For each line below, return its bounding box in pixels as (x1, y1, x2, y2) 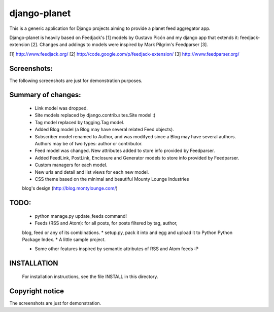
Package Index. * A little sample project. (22, 236, 106, 243)
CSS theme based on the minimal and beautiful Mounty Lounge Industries (35, 176, 189, 182)
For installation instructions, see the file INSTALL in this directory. (22, 274, 158, 280)
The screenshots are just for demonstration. (9, 300, 101, 306)
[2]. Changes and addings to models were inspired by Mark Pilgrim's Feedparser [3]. (31, 42, 208, 48)
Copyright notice (9, 287, 64, 295)
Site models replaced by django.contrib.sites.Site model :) (35, 112, 156, 119)
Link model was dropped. (35, 105, 88, 111)
